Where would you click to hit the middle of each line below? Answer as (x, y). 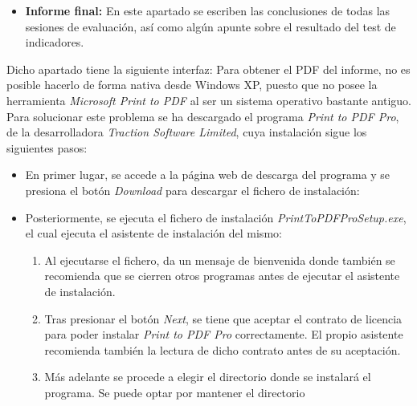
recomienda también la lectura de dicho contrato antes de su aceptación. (223, 349)
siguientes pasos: (47, 147)
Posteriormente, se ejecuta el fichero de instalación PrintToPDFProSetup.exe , (216, 217)
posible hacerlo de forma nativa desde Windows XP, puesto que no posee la (192, 85)
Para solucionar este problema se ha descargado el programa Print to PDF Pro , (203, 116)
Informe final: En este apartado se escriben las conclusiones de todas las (208, 10)
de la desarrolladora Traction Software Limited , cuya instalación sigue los (187, 132)
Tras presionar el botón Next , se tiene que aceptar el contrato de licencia (223, 318)
